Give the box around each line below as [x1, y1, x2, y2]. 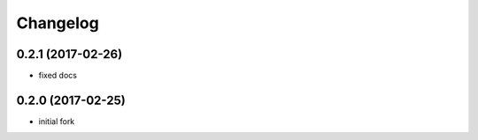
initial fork [38, 115, 75, 127]
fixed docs [38, 70, 77, 81]
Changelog [16, 13, 99, 33]
